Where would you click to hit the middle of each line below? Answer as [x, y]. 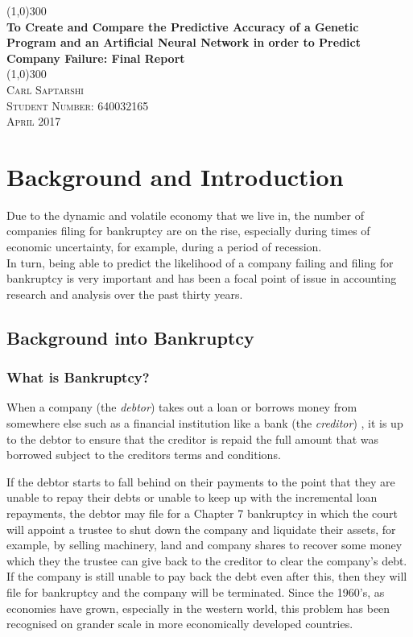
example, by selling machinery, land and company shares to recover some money [204, 545]
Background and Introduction [175, 176]
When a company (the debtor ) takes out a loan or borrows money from [182, 407]
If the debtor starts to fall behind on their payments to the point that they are [201, 481]
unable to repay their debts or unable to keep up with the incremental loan [192, 497]
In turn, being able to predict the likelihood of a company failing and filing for [200, 262]
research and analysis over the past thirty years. [125, 294]
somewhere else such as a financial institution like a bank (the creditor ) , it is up [205, 423]
